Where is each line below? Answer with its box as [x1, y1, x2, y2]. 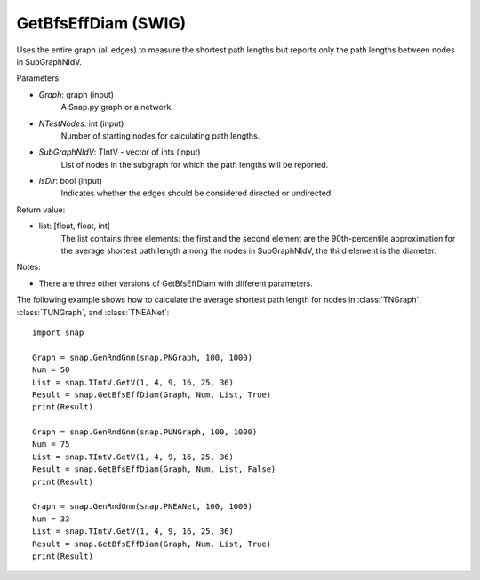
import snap [32, 327, 84, 338]
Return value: [16, 204, 66, 215]
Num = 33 [32, 513, 70, 524]
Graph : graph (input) [38, 89, 115, 99]
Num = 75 [32, 440, 70, 449]
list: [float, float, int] [38, 220, 111, 231]
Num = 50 [32, 365, 70, 375]
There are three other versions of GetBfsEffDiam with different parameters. [38, 278, 313, 289]
